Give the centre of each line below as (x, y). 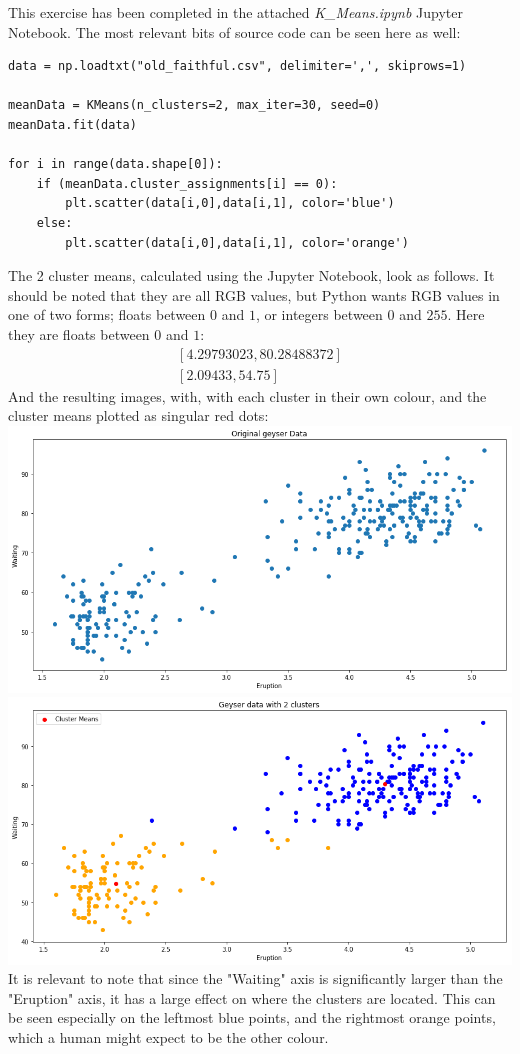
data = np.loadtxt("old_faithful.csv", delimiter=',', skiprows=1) (237, 66)
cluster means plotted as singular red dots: (138, 415)
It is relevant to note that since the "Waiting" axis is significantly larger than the (255, 978)
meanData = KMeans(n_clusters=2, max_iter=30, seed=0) (194, 105)
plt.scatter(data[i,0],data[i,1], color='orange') (237, 242)
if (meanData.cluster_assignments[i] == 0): (187, 183)
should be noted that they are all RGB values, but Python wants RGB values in (254, 294)
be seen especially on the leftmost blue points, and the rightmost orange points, (252, 1017)
